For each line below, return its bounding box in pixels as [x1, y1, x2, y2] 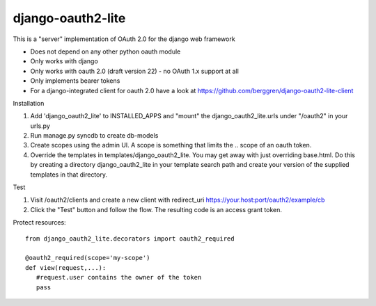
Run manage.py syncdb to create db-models [30, 131, 159, 140]
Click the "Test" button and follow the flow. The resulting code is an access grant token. [30, 205, 282, 214]
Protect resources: [13, 218, 66, 227]
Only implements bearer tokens [30, 76, 120, 85]
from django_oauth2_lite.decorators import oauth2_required [25, 234, 235, 243]
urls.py [30, 122, 50, 130]
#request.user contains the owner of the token [36, 273, 202, 282]
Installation [13, 99, 45, 107]
